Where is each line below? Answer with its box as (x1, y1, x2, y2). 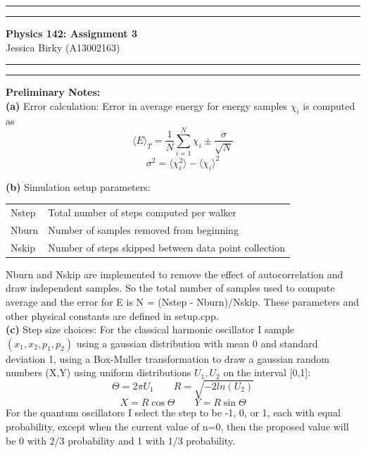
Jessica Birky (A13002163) (6, 39, 120, 54)
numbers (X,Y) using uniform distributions (6, 365, 191, 380)
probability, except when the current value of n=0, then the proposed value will (6, 419, 349, 434)
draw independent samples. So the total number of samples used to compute (6, 280, 335, 295)
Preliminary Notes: (6, 85, 101, 99)
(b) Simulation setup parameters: (6, 179, 151, 194)
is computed (303, 98, 355, 113)
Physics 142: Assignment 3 (6, 26, 137, 40)
